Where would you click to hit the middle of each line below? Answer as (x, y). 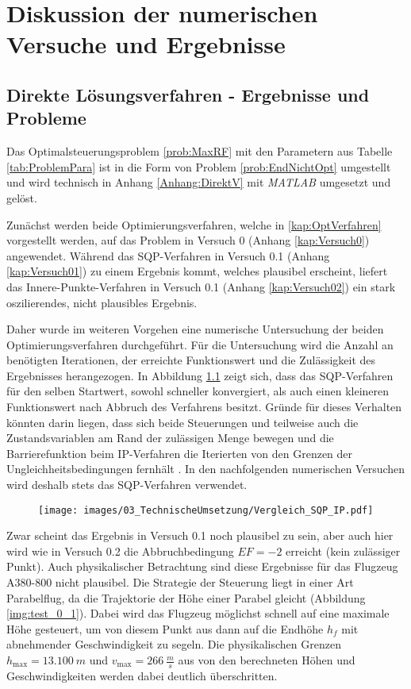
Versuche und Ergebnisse (146, 44)
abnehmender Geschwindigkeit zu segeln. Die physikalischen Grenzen (174, 644)
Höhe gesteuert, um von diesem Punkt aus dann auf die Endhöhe (165, 628)
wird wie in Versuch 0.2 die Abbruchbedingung (120, 550)
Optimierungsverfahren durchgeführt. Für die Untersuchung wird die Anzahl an (200, 344)
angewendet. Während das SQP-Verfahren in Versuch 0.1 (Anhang (168, 255)
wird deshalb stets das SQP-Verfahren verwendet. (127, 485)
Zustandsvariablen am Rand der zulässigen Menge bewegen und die (170, 438)
